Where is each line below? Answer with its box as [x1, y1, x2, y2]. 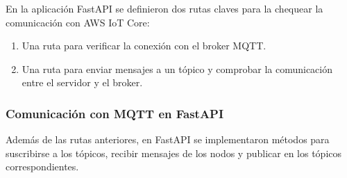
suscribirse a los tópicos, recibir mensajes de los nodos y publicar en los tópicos [6, 145, 342, 160]
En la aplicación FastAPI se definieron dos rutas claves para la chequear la [6, 1, 323, 15]
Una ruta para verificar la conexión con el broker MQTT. [22, 38, 266, 53]
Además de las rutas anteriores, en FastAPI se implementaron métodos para [6, 132, 330, 147]
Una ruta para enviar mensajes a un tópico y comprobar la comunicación [22, 61, 332, 76]
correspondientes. [6, 159, 79, 174]
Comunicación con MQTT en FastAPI [6, 104, 224, 122]
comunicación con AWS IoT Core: [6, 15, 150, 29]
